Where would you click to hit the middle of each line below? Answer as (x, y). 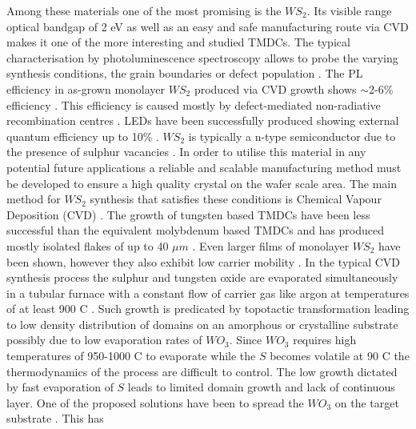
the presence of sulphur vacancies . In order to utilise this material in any (186, 152)
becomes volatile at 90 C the (340, 356)
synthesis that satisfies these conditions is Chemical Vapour (236, 199)
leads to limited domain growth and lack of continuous (261, 387)
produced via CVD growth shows (275, 88)
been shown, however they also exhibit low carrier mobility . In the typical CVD (204, 261)
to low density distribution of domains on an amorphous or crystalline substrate (202, 324)
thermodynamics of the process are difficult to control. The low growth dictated (202, 371)
